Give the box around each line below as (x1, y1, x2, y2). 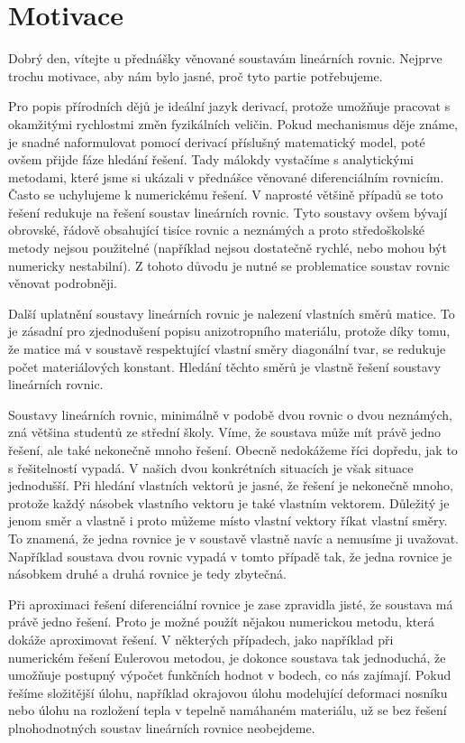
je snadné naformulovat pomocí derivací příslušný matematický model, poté (8, 132, 425, 151)
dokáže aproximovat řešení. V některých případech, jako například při (8, 629, 394, 648)
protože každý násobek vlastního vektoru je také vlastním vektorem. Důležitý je (8, 493, 450, 512)
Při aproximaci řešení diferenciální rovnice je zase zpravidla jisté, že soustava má (8, 594, 453, 613)
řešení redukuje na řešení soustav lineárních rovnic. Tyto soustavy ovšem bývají (8, 202, 448, 221)
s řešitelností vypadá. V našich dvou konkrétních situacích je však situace (8, 458, 414, 477)
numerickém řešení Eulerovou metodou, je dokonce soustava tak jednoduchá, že (8, 647, 446, 666)
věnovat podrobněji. (8, 274, 118, 293)
